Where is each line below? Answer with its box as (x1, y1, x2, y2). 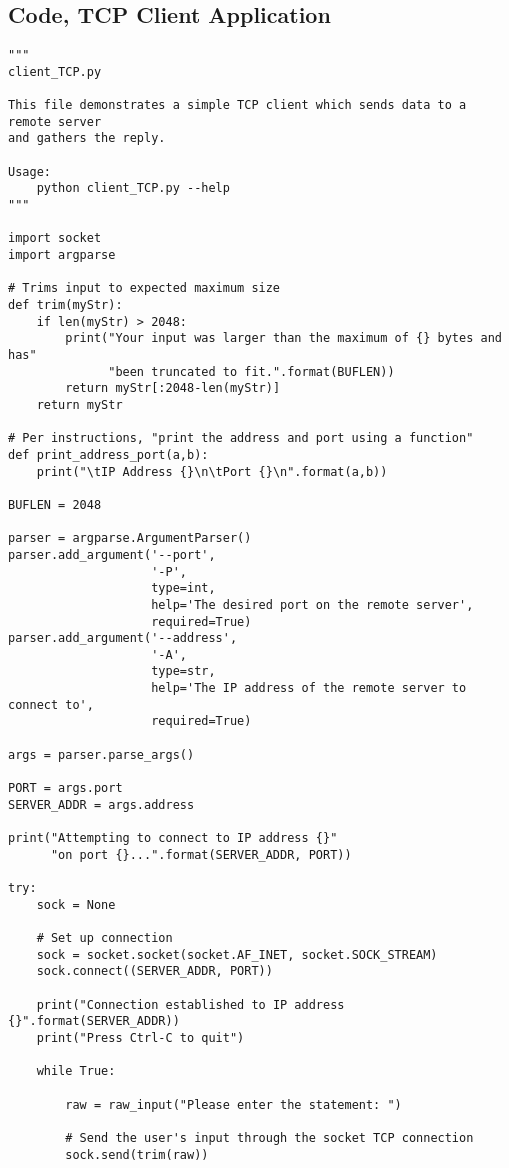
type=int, (151, 581, 216, 596)
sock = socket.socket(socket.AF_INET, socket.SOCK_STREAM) (36, 947, 438, 962)
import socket (8, 231, 102, 246)
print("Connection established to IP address (36, 997, 345, 1012)
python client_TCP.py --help (36, 181, 230, 196)
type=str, (151, 664, 216, 679)
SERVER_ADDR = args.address (8, 797, 195, 812)
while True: (36, 1064, 116, 1079)
